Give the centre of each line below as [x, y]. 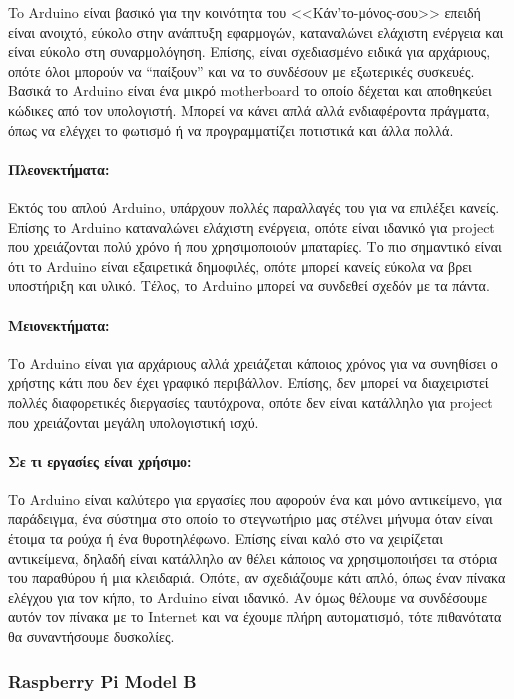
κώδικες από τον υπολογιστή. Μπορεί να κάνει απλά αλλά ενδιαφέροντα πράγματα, [249, 109]
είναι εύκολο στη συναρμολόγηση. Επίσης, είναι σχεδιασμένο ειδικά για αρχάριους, [249, 51]
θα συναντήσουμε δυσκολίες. [91, 636]
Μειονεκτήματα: [59, 324]
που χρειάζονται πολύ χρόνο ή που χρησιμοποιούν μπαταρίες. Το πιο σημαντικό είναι [255, 246]
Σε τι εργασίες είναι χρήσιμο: [100, 460]
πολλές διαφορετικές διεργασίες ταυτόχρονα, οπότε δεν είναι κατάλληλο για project [250, 401]
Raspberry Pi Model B [102, 680]
